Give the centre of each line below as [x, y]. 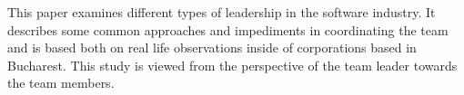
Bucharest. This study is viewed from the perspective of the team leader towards [232, 65]
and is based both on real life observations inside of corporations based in [212, 47]
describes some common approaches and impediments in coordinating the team [228, 29]
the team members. [61, 83]
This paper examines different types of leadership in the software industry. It [222, 12]
